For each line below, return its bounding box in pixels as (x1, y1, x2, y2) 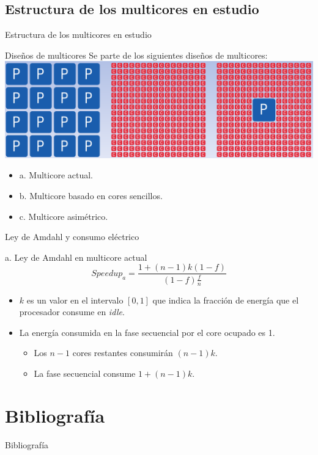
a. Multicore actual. (19, 169, 94, 181)
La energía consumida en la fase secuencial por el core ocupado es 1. (19, 326, 275, 338)
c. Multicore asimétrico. (19, 209, 108, 222)
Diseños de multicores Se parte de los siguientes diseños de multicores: (5, 48, 268, 61)
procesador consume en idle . (19, 305, 125, 318)
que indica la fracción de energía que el (152, 293, 299, 306)
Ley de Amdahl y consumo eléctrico (5, 230, 139, 243)
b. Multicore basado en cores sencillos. (19, 189, 163, 202)
